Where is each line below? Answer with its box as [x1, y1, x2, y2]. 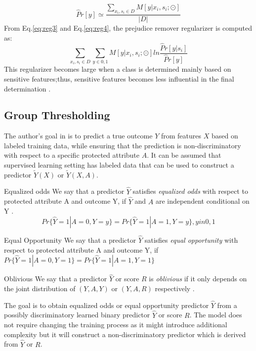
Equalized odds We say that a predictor [4, 186, 125, 196]
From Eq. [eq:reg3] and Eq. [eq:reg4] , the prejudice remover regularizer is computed [4, 23, 252, 33]
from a [217, 300, 237, 310]
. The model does [189, 309, 242, 320]
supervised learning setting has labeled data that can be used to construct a [4, 160, 234, 170]
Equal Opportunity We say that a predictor [4, 234, 136, 245]
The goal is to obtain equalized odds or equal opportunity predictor [4, 300, 209, 310]
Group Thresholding [4, 107, 110, 123]
